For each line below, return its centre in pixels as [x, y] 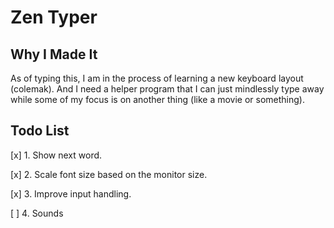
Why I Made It [54, 54]
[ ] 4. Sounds [37, 213]
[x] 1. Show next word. [56, 155]
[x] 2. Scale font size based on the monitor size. [109, 174]
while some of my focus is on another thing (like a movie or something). [157, 99]
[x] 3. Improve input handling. [71, 193]
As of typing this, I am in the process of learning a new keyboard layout [157, 78]
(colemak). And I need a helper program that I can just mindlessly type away [167, 89]
